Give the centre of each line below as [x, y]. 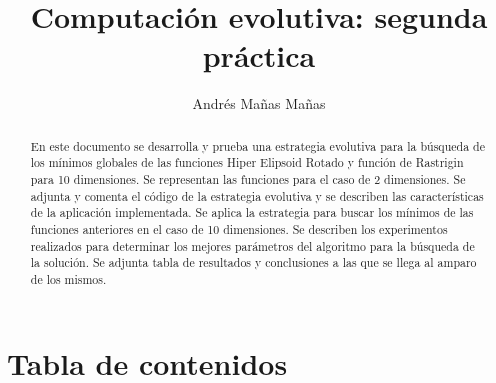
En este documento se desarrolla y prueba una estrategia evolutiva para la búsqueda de [257, 145]
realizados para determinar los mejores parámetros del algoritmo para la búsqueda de [252, 245]
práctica [259, 55]
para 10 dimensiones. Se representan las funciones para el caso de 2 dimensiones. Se [248, 179]
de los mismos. [68, 278]
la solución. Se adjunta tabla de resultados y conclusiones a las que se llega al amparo [253, 262]
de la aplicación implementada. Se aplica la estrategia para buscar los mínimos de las [252, 212]
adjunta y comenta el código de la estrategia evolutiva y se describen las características [257, 195]
